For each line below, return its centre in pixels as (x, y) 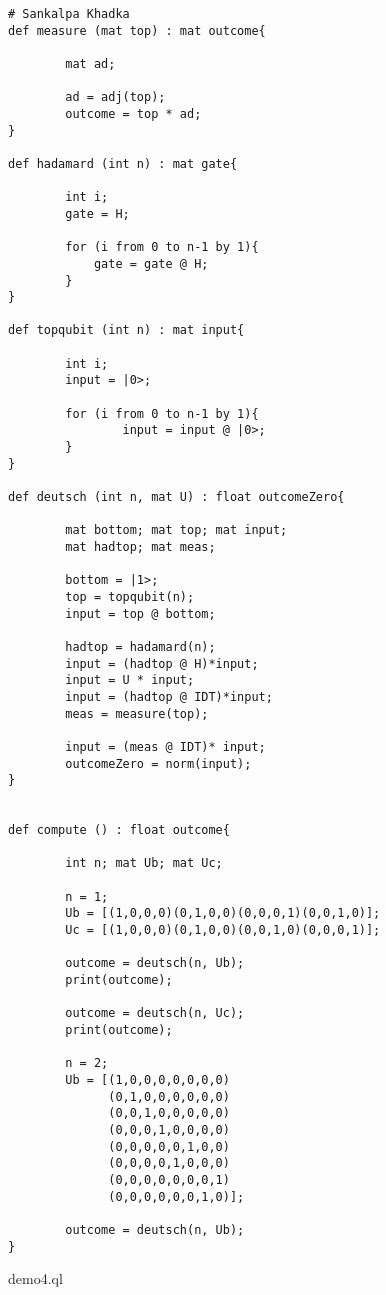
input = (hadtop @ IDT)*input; (169, 696)
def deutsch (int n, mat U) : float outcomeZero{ (176, 497)
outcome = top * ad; (133, 113)
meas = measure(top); (137, 713)
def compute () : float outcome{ (119, 830)
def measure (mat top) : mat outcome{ (137, 30)
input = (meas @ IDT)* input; (165, 746)
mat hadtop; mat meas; (140, 547)
